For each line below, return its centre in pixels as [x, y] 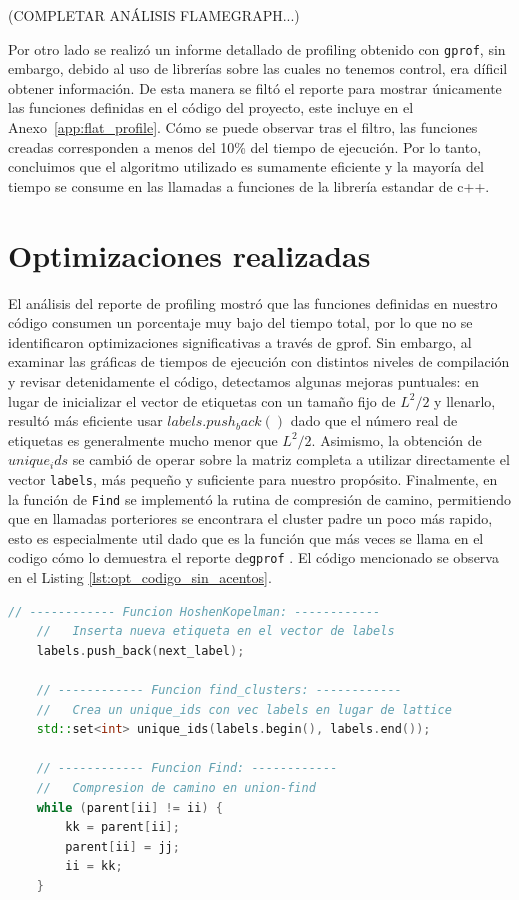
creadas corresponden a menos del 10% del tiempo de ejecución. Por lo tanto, [245, 146]
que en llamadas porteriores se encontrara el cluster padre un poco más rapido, [250, 518]
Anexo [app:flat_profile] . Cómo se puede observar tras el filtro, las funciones [243, 127]
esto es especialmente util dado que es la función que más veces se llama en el [246, 537]
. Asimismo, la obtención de [396, 439]
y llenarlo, [465, 400]
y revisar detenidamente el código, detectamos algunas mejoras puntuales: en [244, 380]
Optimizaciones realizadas [189, 254]
